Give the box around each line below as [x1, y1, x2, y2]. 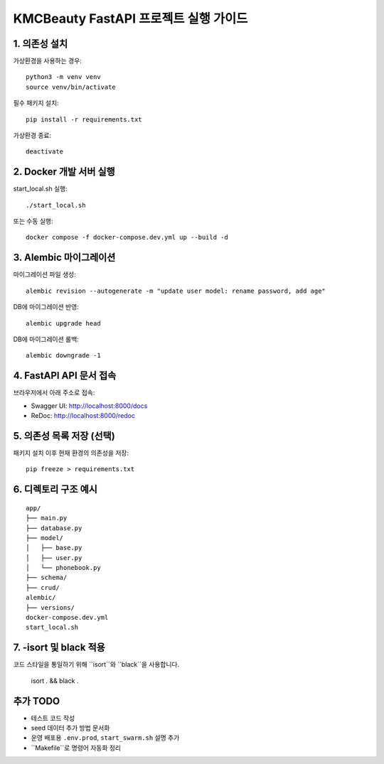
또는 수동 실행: [13, 217, 53, 225]
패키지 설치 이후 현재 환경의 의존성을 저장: [13, 448, 129, 457]
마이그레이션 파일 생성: [13, 270, 76, 279]
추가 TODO [13, 695, 60, 707]
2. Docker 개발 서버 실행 [13, 166, 115, 178]
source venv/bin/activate [26, 82, 117, 91]
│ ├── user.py [26, 554, 82, 561]
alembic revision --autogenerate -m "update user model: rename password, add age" [26, 286, 326, 295]
